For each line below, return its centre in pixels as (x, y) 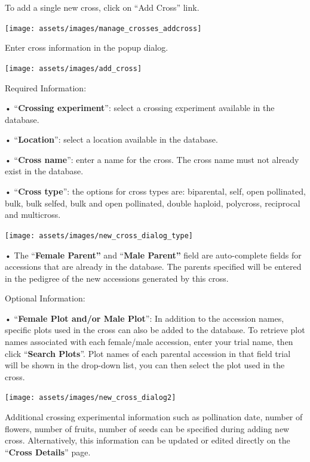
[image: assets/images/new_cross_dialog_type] (99, 235)
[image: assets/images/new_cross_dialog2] (90, 398)
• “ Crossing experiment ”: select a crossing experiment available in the (140, 108)
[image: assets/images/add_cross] (73, 68)
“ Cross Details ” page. (48, 452)
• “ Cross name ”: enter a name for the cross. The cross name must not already (152, 159)
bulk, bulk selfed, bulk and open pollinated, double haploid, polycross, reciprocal (153, 203)
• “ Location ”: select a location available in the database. (111, 139)
